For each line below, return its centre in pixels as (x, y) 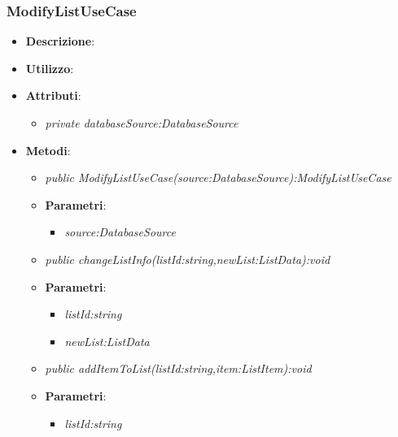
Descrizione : (60, 41)
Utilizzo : (50, 68)
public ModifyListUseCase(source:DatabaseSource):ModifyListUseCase (218, 177)
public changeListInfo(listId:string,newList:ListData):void (188, 259)
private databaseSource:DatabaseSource (142, 123)
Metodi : (48, 150)
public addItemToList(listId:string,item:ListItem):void (178, 368)
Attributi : (53, 95)
